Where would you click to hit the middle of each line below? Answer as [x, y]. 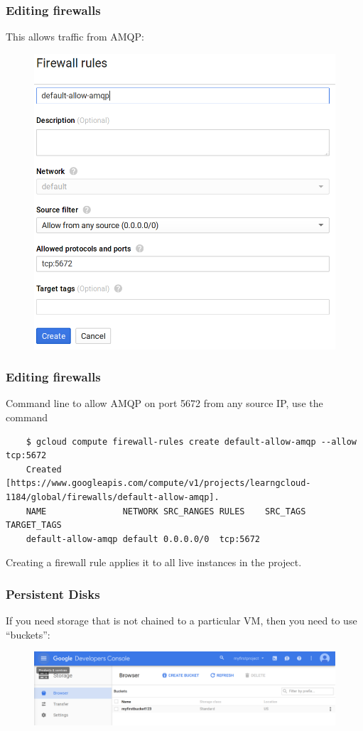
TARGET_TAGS [34, 525]
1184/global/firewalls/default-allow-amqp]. [113, 497]
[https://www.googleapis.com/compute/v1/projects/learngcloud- [158, 483]
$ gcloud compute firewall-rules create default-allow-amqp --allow [191, 442]
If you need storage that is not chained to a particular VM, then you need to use [181, 621]
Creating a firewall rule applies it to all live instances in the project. [154, 562]
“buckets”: [28, 634]
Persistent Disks [53, 594]
